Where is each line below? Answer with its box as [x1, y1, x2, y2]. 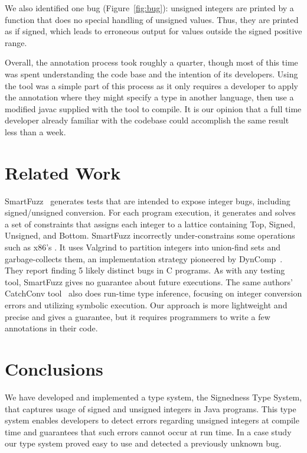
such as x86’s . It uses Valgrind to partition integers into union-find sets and [5, 241, 281, 253]
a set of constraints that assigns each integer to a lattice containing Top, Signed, [5, 217, 296, 230]
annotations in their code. [5, 322, 98, 334]
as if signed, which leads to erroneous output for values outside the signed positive [5, 25, 302, 37]
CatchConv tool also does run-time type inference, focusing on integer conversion [5, 287, 302, 299]
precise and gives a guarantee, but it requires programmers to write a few [5, 310, 270, 322]
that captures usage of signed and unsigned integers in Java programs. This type [5, 402, 296, 415]
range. [5, 36, 27, 48]
